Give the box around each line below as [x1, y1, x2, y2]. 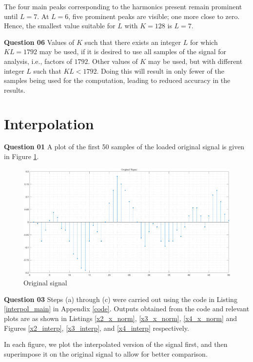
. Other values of [88, 56, 138, 66]
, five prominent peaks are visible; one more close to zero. [68, 11, 240, 21]
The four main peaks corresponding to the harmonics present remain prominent [4, 1, 242, 11]
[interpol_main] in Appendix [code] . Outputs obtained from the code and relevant [4, 303, 250, 314]
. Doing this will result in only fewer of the [97, 65, 224, 76]
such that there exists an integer [84, 37, 181, 47]
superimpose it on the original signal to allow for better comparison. [4, 348, 208, 359]
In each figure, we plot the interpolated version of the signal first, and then [4, 339, 228, 349]
